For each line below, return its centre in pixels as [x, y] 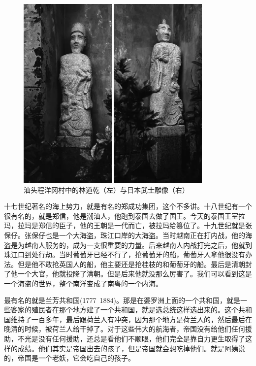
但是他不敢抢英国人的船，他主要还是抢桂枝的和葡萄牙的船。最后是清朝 [131, 264]
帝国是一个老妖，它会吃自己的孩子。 [76, 358]
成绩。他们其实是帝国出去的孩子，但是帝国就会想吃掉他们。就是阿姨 [128, 348]
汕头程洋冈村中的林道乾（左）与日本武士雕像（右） [106, 189]
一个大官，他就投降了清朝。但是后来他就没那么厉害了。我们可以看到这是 [135, 274]
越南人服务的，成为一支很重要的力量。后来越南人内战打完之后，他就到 [138, 245]
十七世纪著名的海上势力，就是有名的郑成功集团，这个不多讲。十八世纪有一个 [128, 206]
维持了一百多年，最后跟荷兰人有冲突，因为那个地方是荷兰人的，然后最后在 [131, 319]
